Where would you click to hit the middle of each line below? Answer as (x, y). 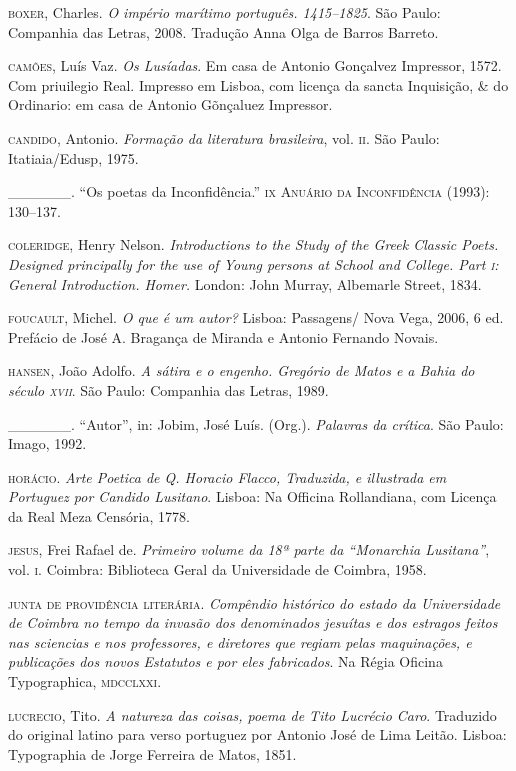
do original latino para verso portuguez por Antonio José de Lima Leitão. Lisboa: (257, 734)
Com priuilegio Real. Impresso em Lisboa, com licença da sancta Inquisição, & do (258, 84)
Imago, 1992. (47, 443)
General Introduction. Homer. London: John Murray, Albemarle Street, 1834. (245, 283)
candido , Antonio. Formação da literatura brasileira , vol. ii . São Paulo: (224, 137)
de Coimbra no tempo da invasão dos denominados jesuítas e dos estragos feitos (253, 622)
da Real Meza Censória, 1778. (99, 515)
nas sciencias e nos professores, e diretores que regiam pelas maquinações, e (240, 641)
